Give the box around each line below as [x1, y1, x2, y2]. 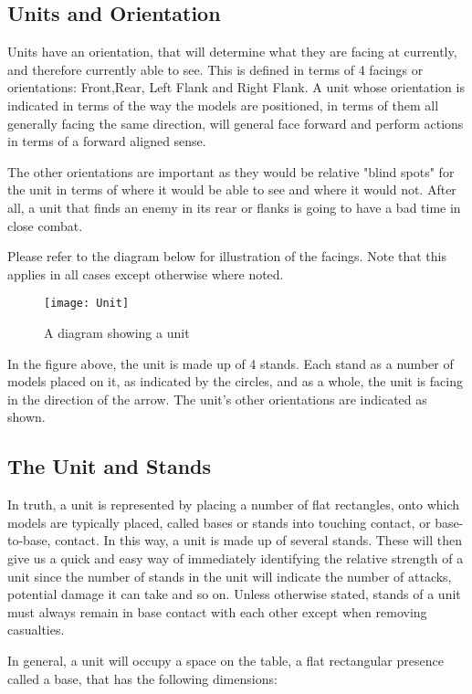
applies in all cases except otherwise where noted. [7, 264, 284, 283]
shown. [7, 407, 46, 426]
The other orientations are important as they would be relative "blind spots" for [7, 162, 455, 181]
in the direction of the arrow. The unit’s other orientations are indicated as [7, 389, 427, 408]
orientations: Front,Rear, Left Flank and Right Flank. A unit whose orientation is [7, 78, 465, 97]
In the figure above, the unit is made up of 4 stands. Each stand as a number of [7, 353, 454, 373]
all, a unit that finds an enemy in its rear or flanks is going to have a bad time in [7, 197, 461, 216]
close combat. [7, 216, 83, 235]
